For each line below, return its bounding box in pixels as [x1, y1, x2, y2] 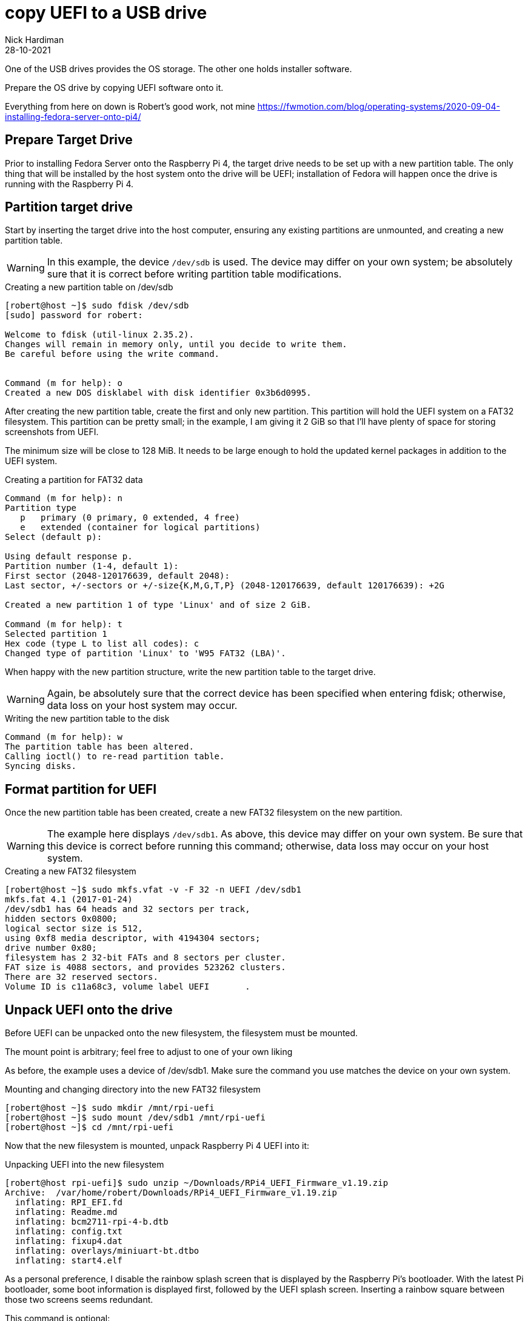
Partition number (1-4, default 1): [5, 561, 179, 571]
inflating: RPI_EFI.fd [15, 1197, 122, 1208]
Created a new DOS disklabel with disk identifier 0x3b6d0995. [5, 388, 312, 398]
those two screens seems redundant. [5, 1294, 153, 1305]
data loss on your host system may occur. [47, 699, 238, 712]
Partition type [5, 503, 77, 513]
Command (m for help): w [5, 732, 122, 742]
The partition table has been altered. [5, 742, 194, 752]
